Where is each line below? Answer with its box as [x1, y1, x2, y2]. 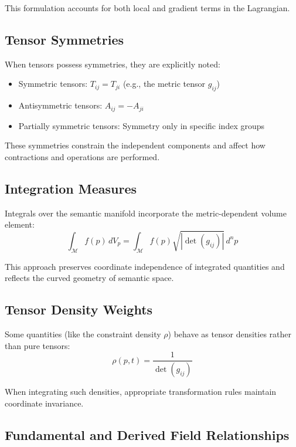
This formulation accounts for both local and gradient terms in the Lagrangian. [5, 2, 290, 13]
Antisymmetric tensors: [18, 99, 103, 111]
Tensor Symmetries [5, 30, 124, 48]
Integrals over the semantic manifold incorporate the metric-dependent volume [5, 206, 287, 219]
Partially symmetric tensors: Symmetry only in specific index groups [18, 119, 265, 131]
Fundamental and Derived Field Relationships [5, 425, 290, 443]
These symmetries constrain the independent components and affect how [5, 139, 266, 151]
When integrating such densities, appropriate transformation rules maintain [5, 385, 277, 398]
